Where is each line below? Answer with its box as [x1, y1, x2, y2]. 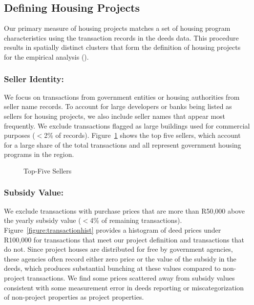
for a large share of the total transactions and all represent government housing [4, 139, 241, 150]
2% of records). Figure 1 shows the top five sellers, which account [44, 130, 241, 140]
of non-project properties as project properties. [4, 292, 144, 302]
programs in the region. [4, 149, 74, 159]
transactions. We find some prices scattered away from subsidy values [27, 272, 235, 283]
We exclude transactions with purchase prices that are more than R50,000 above [4, 205, 245, 216]
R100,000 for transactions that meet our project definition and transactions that [4, 234, 244, 244]
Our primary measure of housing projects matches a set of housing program [4, 23, 231, 33]
